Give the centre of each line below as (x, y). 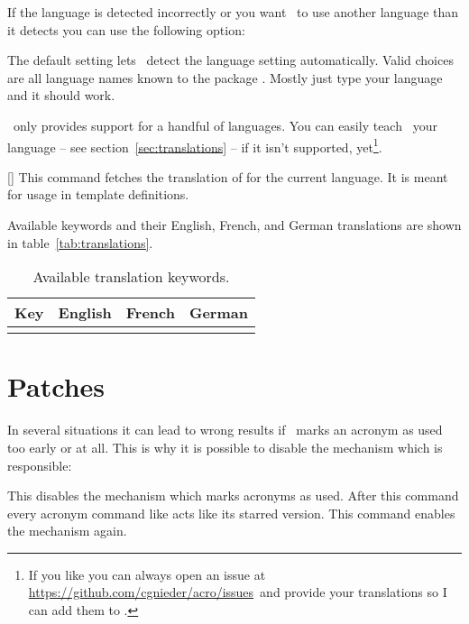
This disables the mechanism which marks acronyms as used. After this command (233, 496)
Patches (56, 386)
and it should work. (61, 95)
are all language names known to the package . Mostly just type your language (225, 77)
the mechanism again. (67, 531)
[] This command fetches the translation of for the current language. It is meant (228, 176)
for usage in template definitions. (98, 194)
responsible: (40, 465)
